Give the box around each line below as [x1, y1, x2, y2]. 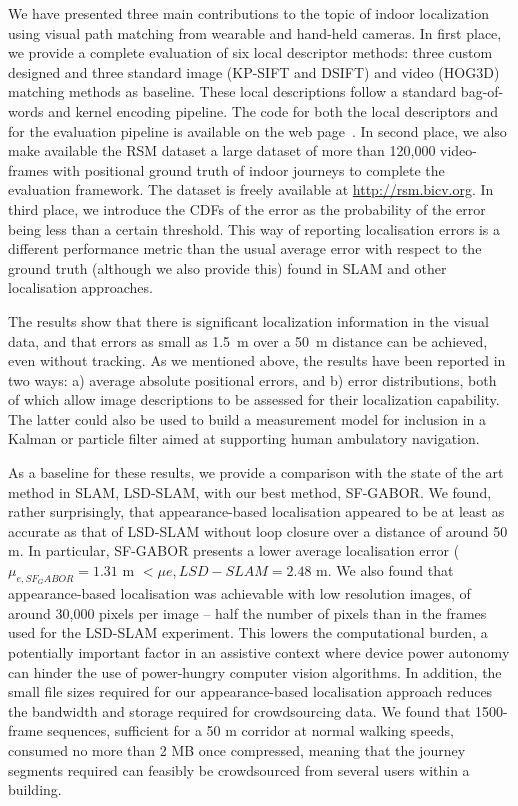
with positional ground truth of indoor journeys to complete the [52, 159, 445, 180]
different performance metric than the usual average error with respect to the [8, 238, 482, 259]
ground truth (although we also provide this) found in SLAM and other [8, 257, 447, 278]
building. [8, 779, 62, 800]
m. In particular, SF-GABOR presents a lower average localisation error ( [8, 540, 460, 561]
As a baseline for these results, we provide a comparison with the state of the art [8, 462, 504, 483]
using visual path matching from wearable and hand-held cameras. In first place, [8, 22, 502, 43]
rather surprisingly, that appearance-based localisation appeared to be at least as [8, 501, 505, 522]
